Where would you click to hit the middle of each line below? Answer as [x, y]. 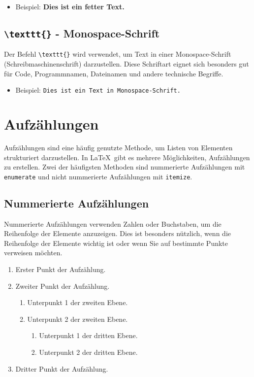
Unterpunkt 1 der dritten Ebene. [88, 335]
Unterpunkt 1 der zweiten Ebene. [78, 302]
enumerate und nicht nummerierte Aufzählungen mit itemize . [98, 176]
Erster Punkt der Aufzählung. [61, 269]
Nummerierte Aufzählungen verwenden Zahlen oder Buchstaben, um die [113, 223]
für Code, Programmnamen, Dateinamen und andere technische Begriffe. [114, 73]
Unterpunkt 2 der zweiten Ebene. [78, 319]
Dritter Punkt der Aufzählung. [62, 368]
